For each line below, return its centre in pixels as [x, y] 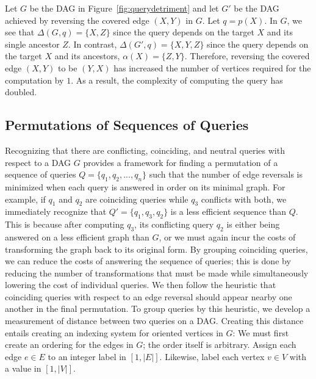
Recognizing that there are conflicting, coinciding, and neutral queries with [145, 150]
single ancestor [32, 44]
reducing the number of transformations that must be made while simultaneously [157, 273]
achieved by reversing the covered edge [77, 20]
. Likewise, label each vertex [212, 356]
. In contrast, [92, 44]
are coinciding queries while [137, 199]
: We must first [261, 332]
